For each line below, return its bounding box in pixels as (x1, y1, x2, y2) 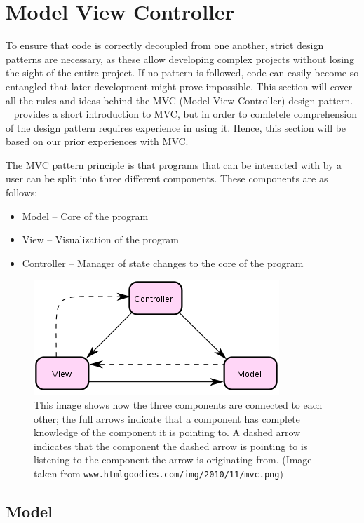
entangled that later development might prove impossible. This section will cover (6, 79, 353, 93)
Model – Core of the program (22, 208, 149, 223)
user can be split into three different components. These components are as (6, 171, 328, 186)
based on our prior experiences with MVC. (6, 134, 189, 149)
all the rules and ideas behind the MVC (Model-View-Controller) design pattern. (6, 93, 353, 107)
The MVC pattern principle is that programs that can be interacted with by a (6, 157, 342, 172)
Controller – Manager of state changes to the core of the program (22, 255, 304, 270)
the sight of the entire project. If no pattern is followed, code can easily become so (6, 65, 359, 80)
